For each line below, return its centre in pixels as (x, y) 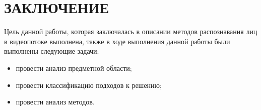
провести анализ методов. (55, 102)
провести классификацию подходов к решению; (89, 85)
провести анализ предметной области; (74, 68)
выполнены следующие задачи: (52, 51)
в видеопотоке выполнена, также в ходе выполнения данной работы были (117, 41)
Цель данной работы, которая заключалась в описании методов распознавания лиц (131, 31)
